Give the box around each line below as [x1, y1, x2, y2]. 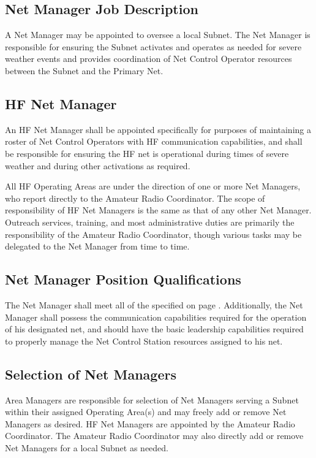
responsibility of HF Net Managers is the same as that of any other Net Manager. [5, 204, 312, 216]
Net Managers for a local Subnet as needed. [5, 441, 169, 454]
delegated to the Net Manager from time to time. [5, 240, 190, 253]
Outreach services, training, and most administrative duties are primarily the [5, 215, 295, 228]
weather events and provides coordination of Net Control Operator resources [5, 52, 292, 65]
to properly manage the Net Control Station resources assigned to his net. [5, 334, 283, 347]
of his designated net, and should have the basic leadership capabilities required [5, 323, 304, 335]
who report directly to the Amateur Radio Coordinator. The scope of [5, 191, 265, 204]
